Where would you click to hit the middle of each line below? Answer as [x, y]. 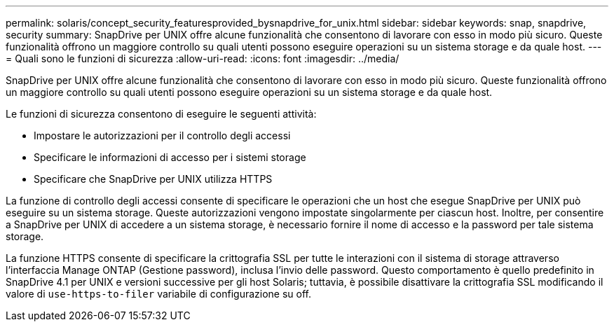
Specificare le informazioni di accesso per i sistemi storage [170, 157]
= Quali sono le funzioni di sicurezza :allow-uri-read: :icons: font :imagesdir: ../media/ [203, 58]
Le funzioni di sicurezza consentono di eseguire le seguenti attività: [161, 114]
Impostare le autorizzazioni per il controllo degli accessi [162, 135]
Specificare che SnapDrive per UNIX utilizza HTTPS [153, 179]
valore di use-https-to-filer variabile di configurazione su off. [158, 294]
